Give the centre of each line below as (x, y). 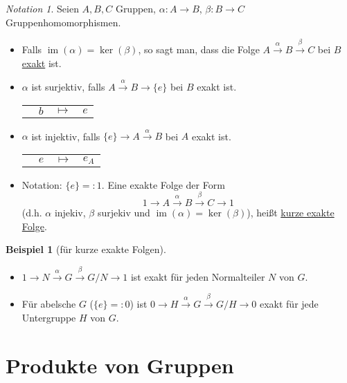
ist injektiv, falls (66, 136)
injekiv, (70, 213)
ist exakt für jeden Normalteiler (198, 276)
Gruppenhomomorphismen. (63, 22)
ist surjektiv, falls (68, 86)
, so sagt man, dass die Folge (199, 49)
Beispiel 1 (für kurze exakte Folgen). (86, 249)
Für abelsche (49, 304)
